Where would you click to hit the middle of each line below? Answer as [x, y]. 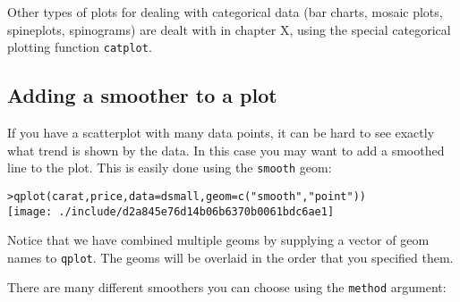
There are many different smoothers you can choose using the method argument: [227, 287]
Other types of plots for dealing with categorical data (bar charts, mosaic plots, [225, 12]
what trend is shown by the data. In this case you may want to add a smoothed [226, 150]
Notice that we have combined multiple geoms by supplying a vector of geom [218, 240]
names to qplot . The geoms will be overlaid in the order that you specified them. [230, 257]
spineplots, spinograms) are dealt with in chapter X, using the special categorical [229, 29]
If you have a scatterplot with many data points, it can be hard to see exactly [221, 133]
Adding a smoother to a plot [142, 95]
